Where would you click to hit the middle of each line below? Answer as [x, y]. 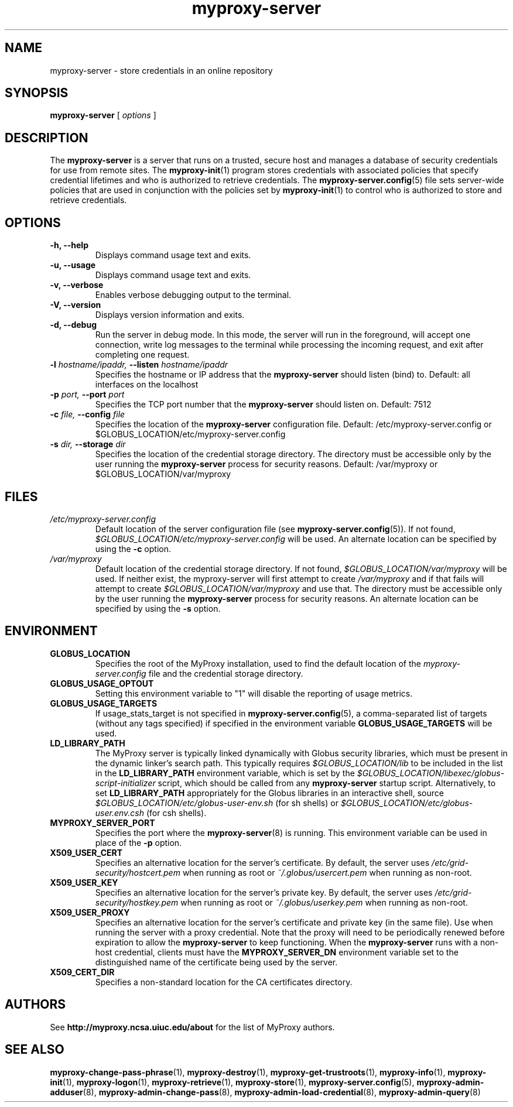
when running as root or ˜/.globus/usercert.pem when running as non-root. [327, 872]
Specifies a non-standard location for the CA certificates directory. [224, 982]
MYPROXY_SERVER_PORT [102, 822]
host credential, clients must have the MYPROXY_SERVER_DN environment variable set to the [277, 952]
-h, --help [69, 245]
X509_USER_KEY [84, 882]
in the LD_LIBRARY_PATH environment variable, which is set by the [225, 773]
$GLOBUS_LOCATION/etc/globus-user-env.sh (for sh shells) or [217, 803]
